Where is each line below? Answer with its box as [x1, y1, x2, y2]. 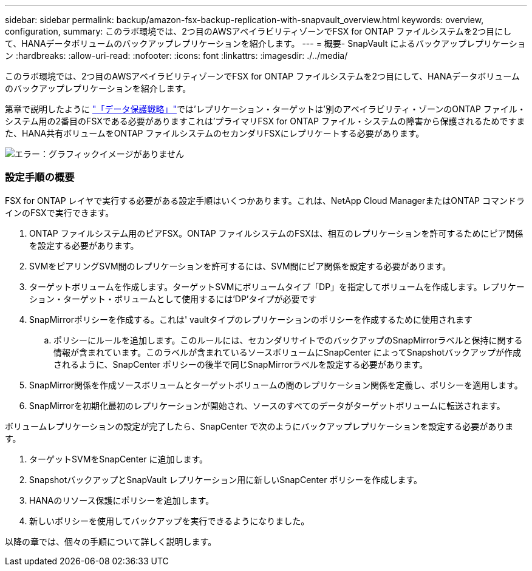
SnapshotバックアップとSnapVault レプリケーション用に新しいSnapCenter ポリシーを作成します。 [29, 474, 422, 485]
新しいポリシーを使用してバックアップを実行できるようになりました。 [29, 515, 310, 526]
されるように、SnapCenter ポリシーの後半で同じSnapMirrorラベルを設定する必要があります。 [53, 359, 428, 370]
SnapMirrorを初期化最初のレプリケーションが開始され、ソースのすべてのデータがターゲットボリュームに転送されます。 [29, 400, 505, 411]
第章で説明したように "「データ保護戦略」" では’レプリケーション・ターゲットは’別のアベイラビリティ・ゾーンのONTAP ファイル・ [5, 104, 526, 114]
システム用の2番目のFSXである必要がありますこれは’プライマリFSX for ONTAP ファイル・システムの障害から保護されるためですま [5, 116, 525, 126]
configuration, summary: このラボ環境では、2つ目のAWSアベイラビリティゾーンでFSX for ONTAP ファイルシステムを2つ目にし [5, 26, 512, 36]
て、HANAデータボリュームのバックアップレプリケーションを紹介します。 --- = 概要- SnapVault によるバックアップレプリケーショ [5, 38, 526, 49]
